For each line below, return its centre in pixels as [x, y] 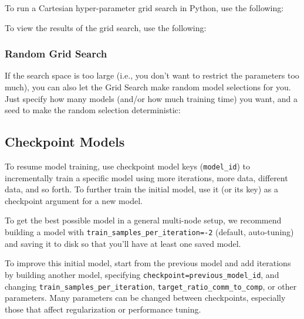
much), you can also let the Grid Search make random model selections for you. [148, 87]
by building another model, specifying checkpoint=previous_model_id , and [142, 274]
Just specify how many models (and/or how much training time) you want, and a [151, 98]
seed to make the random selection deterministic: [93, 110]
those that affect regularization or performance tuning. [103, 309]
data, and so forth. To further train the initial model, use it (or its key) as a [142, 189]
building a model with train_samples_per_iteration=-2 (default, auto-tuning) [149, 232]
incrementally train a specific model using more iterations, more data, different [146, 177]
